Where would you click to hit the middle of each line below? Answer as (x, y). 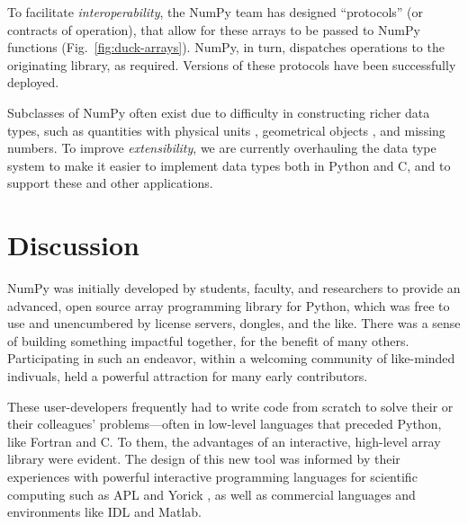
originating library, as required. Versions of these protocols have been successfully (232, 64)
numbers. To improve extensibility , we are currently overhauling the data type (222, 148)
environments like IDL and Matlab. (104, 512)
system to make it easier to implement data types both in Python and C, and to (229, 165)
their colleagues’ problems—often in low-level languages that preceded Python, (225, 424)
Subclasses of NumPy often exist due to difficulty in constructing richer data (219, 112)
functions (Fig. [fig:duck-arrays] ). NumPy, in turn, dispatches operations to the (226, 47)
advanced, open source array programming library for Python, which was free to (229, 305)
